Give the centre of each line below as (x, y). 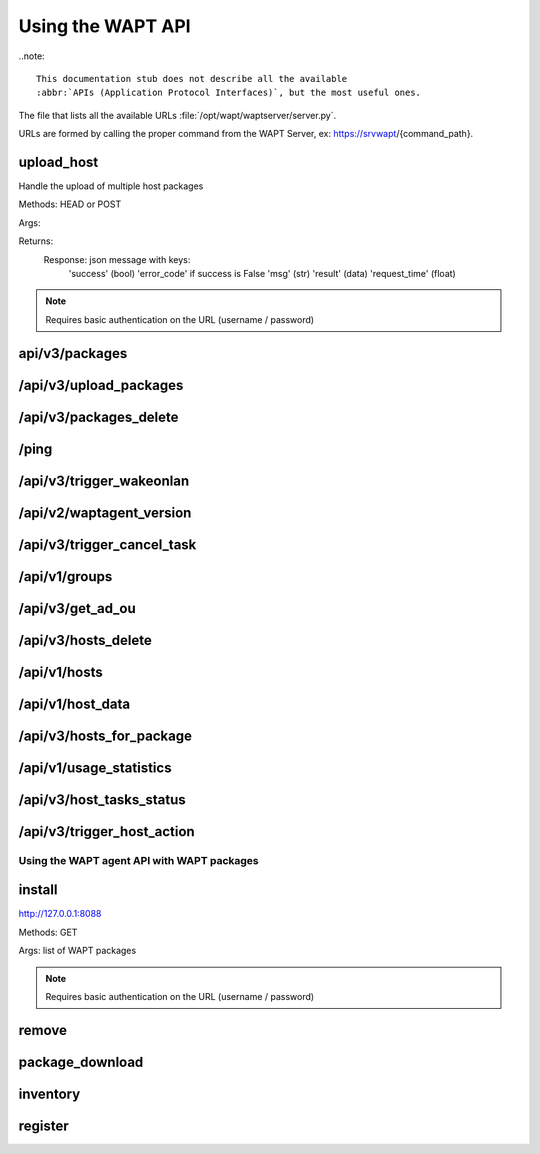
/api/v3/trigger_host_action (106, 831)
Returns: (36, 241)
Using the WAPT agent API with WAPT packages (138, 860)
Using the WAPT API (104, 26)
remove (42, 1030)
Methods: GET (48, 932)
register (43, 1125)
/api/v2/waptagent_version (105, 512)
